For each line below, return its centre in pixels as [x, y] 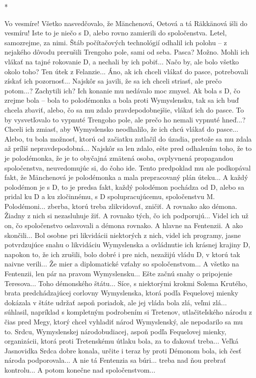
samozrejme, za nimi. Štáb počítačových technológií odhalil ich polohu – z [116, 42]
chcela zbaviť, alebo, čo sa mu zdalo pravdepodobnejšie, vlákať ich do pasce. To [124, 109]
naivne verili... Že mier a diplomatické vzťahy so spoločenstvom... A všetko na [122, 264]
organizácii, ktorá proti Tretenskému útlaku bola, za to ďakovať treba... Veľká [121, 341]
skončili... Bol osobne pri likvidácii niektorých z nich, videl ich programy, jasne [123, 235]
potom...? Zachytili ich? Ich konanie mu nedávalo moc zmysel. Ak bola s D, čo [122, 90]
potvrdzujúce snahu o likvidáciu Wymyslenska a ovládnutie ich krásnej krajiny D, [128, 245]
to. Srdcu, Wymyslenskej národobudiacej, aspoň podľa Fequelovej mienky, [115, 331]
